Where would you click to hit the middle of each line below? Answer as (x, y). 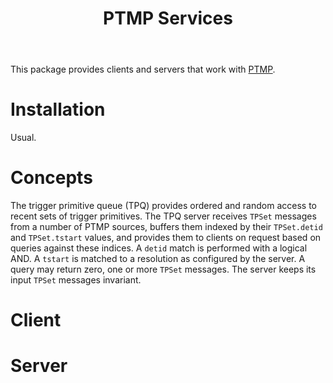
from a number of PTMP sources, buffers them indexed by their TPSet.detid (166, 227)
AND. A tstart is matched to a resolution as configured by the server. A (158, 259)
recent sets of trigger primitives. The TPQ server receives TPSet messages (163, 216)
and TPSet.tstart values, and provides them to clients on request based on (166, 238)
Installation (58, 109)
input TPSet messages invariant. (76, 280)
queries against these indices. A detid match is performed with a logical (159, 248)
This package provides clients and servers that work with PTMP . (143, 69)
